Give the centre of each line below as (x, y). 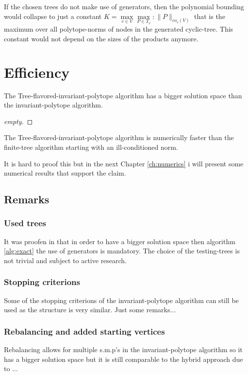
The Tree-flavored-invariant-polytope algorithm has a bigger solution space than (123, 95)
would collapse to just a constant (53, 16)
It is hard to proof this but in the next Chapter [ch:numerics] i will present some (124, 163)
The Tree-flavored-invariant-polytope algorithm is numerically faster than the (119, 137)
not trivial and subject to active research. (66, 260)
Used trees (25, 223)
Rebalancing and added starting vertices (84, 331)
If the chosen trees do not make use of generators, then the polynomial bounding (124, 6)
